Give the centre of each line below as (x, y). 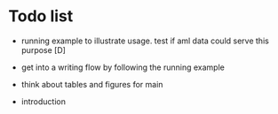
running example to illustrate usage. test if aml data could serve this (145, 41)
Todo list (41, 16)
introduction (43, 101)
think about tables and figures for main (92, 84)
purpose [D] (43, 49)
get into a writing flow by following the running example (123, 67)
